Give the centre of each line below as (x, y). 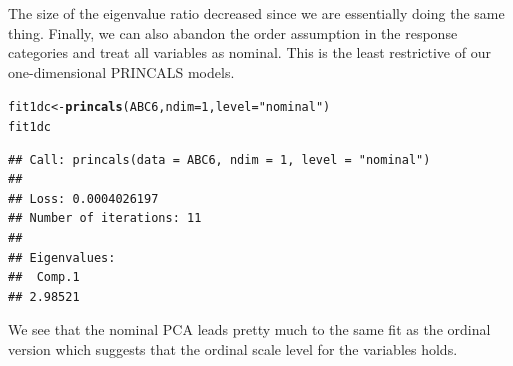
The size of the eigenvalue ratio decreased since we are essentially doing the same (256, 13)
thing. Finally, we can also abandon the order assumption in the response (233, 32)
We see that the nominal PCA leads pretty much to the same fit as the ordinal (249, 329)
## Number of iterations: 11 (105, 218)
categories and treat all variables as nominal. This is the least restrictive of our (249, 52)
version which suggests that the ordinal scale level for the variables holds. (233, 349)
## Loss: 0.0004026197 (83, 198)
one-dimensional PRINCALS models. (121, 71)
